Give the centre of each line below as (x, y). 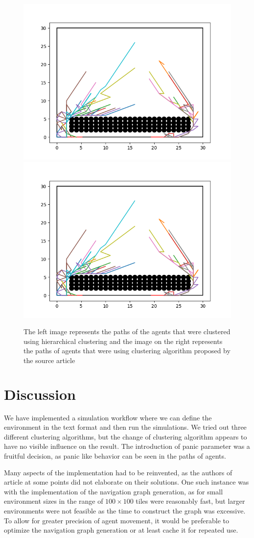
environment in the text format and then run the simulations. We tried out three (125, 427)
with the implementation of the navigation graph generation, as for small (114, 491)
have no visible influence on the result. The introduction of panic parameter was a (127, 446)
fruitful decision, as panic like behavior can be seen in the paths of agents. (115, 456)
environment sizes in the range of (54, 501)
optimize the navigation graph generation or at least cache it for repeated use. (121, 530)
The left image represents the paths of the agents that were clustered (127, 331)
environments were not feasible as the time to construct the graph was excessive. (125, 511)
